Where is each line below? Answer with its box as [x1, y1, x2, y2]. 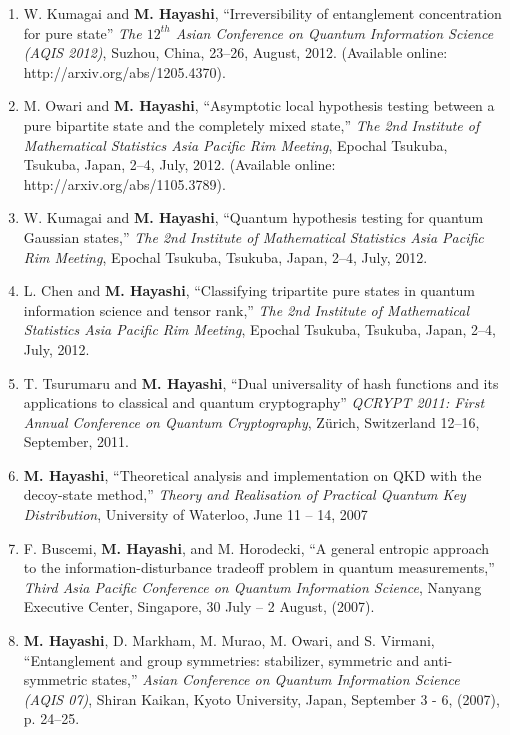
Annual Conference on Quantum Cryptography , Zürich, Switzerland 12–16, [23, 411, 480, 432]
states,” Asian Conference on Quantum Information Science [91, 669, 460, 690]
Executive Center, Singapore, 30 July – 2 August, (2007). [23, 596, 375, 617]
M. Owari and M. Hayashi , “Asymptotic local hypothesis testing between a [23, 95, 495, 116]
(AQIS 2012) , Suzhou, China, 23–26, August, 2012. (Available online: [23, 42, 448, 63]
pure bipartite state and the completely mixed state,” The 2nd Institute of [23, 114, 480, 135]
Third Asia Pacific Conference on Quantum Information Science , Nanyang [23, 576, 482, 597]
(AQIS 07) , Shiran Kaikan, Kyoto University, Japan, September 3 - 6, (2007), [23, 688, 500, 709]
